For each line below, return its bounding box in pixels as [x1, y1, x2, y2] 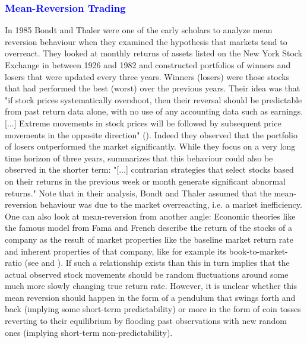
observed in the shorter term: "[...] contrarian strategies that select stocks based [5, 163, 294, 176]
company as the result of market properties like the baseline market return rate [5, 233, 293, 245]
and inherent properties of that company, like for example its [5, 244, 226, 257]
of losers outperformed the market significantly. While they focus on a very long [5, 140, 296, 153]
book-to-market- [229, 244, 288, 257]
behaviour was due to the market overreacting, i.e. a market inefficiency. [40, 198, 302, 211]
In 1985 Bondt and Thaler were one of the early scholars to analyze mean [5, 24, 273, 36]
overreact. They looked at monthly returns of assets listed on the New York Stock [5, 47, 303, 59]
